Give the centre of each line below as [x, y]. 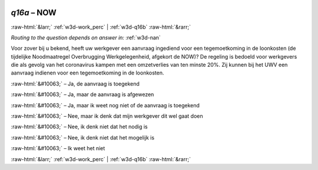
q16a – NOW [34, 13]
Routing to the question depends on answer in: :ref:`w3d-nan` [86, 38]
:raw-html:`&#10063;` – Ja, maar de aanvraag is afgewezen [82, 94]
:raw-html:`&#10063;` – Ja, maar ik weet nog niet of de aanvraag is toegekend [105, 105]
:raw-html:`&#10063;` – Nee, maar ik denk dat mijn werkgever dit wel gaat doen [107, 116]
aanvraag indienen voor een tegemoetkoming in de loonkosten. [87, 73]
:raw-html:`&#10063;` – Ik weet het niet [58, 148]
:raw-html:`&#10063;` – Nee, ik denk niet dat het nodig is [79, 127]
